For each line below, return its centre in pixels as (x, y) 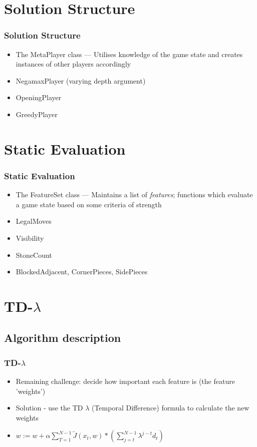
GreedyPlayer (37, 114)
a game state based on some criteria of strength (89, 204)
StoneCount (34, 255)
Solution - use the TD (49, 408)
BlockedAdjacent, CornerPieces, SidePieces (82, 272)
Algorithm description (63, 338)
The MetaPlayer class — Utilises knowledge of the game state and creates (129, 54)
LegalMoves (34, 221)
